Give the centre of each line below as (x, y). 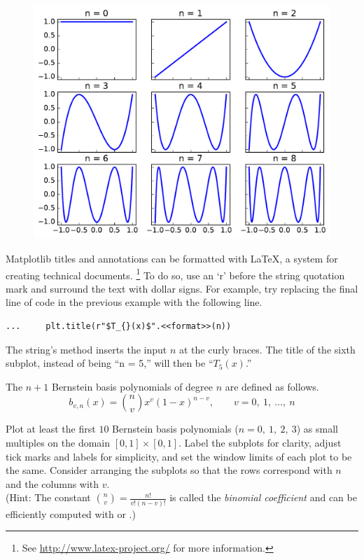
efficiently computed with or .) (71, 513)
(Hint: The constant (48, 497)
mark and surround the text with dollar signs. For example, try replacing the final (182, 288)
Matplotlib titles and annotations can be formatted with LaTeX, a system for (172, 258)
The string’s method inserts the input (86, 349)
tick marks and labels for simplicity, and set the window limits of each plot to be (179, 456)
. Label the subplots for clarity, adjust (260, 442)
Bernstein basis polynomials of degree (132, 386)
